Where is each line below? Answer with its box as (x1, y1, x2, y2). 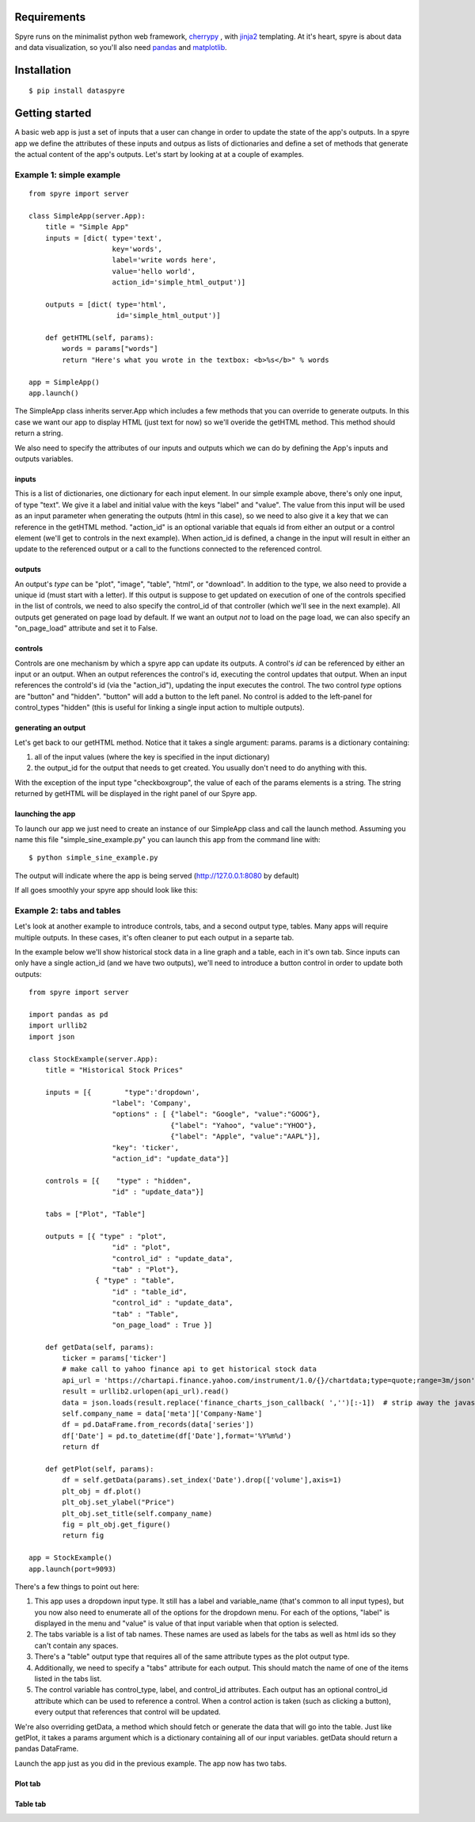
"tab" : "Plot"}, (112, 1264, 180, 1274)
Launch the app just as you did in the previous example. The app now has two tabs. (14, 1759, 287, 1768)
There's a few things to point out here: (14, 1581, 140, 1591)
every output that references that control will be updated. (34, 1707, 221, 1717)
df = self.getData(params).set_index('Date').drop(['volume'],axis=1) (62, 1476, 342, 1485)
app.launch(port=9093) (28, 1565, 117, 1573)
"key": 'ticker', (112, 1143, 180, 1152)
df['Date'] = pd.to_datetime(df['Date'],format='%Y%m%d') (62, 1431, 292, 1440)
